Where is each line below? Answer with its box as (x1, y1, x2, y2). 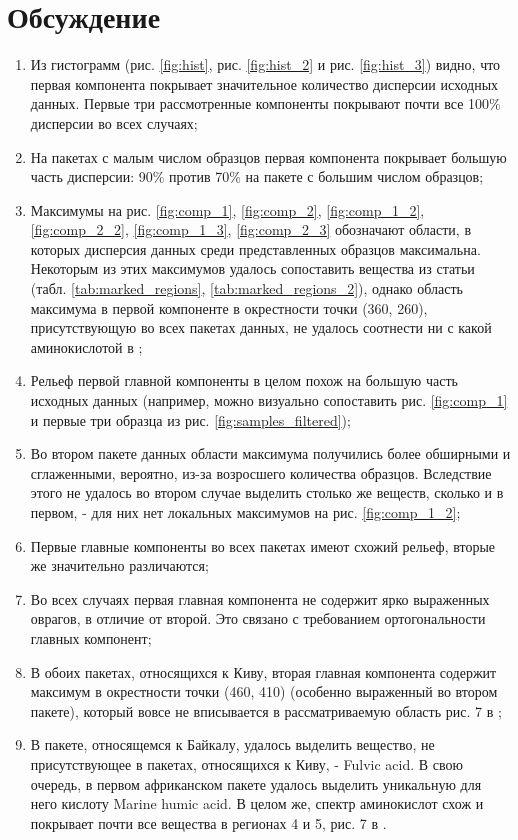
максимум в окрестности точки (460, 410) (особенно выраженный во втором (30, 681, 498, 702)
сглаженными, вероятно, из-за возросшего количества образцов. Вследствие (30, 462, 492, 483)
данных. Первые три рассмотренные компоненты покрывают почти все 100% (30, 93, 501, 114)
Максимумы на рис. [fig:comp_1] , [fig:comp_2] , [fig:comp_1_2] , (30, 199, 425, 220)
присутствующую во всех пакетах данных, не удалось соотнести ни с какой (30, 317, 492, 338)
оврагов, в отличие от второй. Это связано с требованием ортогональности (30, 608, 486, 629)
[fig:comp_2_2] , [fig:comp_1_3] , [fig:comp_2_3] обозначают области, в (30, 219, 472, 240)
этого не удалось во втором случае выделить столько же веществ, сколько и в (30, 482, 504, 503)
